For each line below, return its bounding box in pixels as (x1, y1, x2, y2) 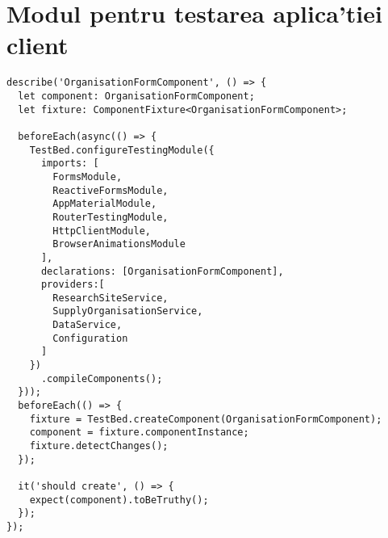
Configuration (52, 332, 128, 344)
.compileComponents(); (40, 372, 163, 385)
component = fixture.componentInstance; (29, 427, 249, 439)
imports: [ (40, 158, 99, 170)
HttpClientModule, (52, 225, 151, 237)
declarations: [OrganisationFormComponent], (40, 265, 284, 277)
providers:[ (40, 279, 105, 291)
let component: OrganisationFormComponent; (18, 90, 255, 102)
